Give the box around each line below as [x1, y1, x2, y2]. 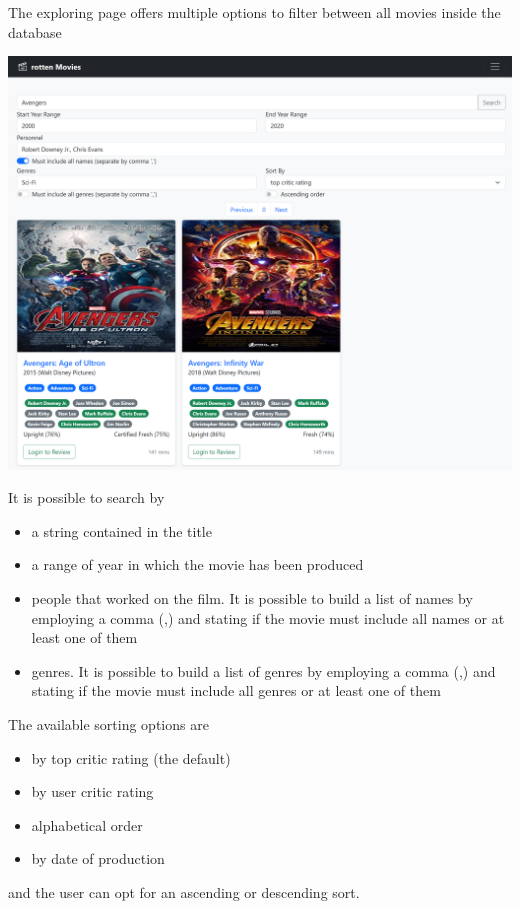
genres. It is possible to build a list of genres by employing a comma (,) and [31, 660, 496, 681]
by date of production [31, 848, 165, 869]
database [8, 21, 62, 42]
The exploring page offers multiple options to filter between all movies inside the [8, 2, 501, 22]
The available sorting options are [8, 713, 209, 734]
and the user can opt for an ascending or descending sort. [8, 881, 360, 902]
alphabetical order [31, 814, 143, 835]
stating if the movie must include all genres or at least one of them [31, 680, 441, 701]
